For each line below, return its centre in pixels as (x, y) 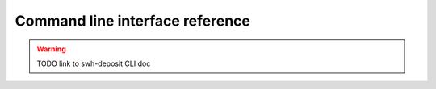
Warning (51, 49)
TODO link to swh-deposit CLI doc (94, 63)
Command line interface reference (132, 21)
